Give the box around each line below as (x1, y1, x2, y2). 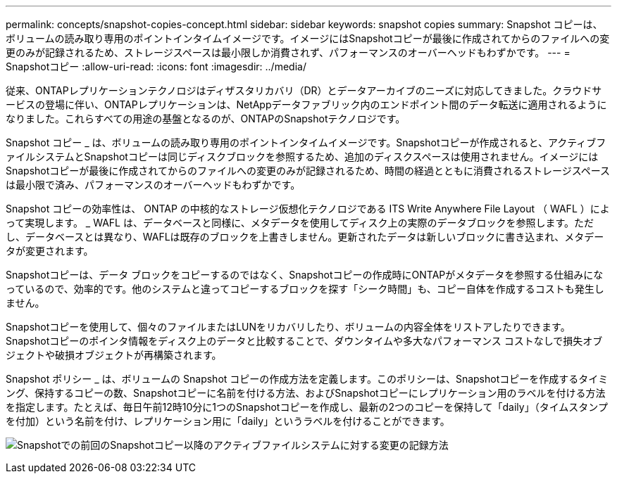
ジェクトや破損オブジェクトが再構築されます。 (6, 349, 222, 361)
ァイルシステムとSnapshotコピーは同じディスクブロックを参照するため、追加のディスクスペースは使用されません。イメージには (6, 151, 599, 162)
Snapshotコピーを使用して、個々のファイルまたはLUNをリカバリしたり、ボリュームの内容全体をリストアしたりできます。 (6, 321, 571, 333)
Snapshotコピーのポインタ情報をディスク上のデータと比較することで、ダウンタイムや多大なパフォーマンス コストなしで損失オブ (6, 335, 603, 347)
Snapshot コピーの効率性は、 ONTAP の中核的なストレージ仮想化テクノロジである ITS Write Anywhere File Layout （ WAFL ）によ (6, 203, 610, 215)
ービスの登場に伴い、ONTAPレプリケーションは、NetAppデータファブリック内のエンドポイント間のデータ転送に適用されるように (6, 98, 607, 110)
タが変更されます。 (6, 245, 94, 257)
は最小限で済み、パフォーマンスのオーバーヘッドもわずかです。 (6, 179, 301, 191)
